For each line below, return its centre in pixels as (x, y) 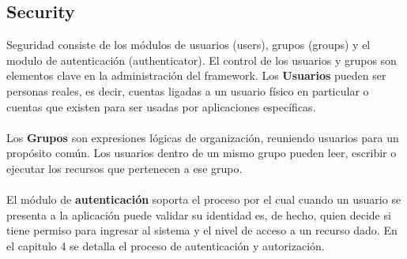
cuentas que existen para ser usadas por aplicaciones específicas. (161, 106)
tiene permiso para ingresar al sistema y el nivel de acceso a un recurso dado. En (202, 230)
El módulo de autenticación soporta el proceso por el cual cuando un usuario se (204, 199)
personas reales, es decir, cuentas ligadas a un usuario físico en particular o (188, 90)
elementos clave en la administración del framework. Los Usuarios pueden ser (196, 75)
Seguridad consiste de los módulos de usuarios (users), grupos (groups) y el (188, 45)
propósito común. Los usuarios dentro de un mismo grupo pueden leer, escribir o (202, 153)
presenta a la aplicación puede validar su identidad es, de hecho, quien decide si (199, 214)
